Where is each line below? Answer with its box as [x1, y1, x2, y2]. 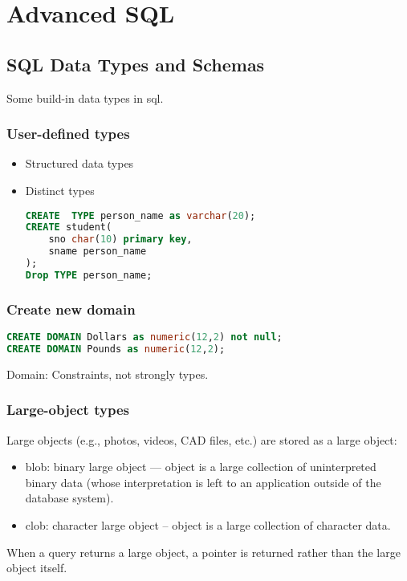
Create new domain [6, 299, 136, 319]
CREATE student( [25, 221, 112, 234]
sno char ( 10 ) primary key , [48, 234, 193, 246]
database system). [25, 490, 114, 506]
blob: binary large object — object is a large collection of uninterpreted [25, 458, 376, 475]
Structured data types [25, 155, 134, 172]
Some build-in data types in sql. [6, 89, 164, 106]
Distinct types [25, 181, 95, 198]
